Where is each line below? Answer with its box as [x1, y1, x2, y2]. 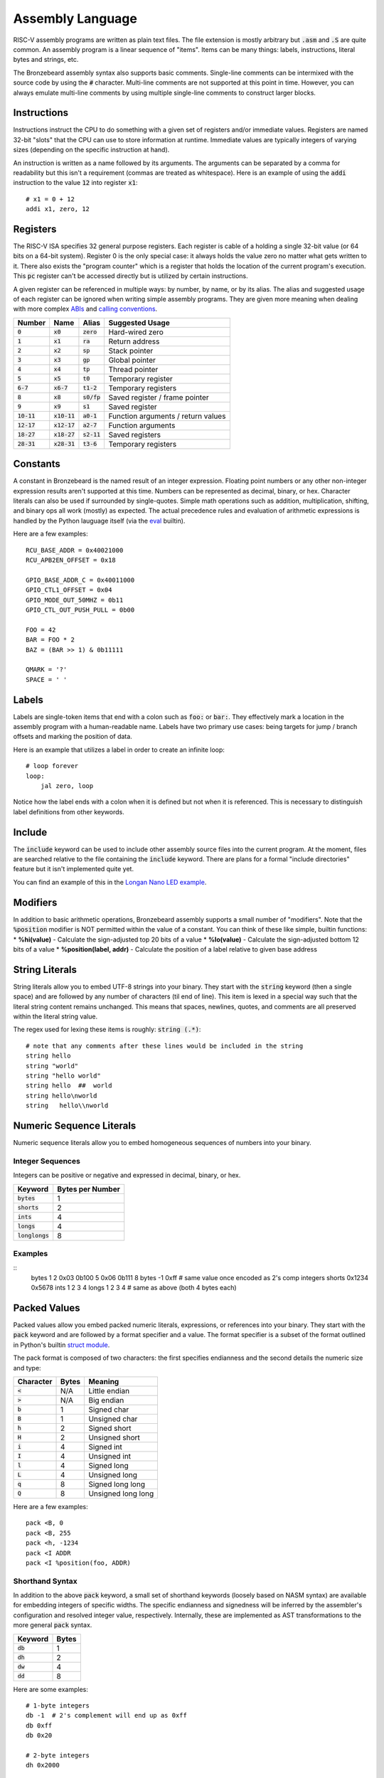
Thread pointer [108, 364, 159, 374]
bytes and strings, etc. [13, 55, 79, 64]
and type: [13, 1363, 42, 1372]
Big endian [88, 1395, 124, 1405]
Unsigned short [88, 1432, 140, 1442]
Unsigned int [88, 1451, 132, 1461]
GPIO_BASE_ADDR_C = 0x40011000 [26, 576, 135, 584]
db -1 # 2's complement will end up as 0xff [26, 1711, 188, 1720]
